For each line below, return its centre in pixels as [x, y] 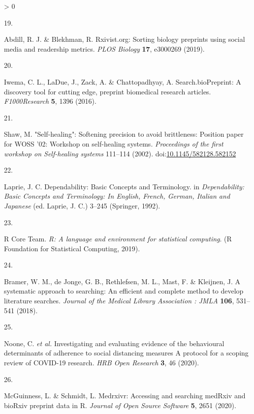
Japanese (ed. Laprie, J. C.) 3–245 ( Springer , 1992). [82, 205]
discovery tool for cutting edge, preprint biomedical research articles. [108, 91]
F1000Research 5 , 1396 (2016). [50, 101]
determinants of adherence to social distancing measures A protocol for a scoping [126, 353]
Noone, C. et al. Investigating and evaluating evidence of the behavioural [114, 343]
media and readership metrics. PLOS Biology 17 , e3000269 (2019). [104, 48]
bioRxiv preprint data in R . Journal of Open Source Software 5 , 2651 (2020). [120, 405]
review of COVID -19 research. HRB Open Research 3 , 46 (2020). [102, 363]
